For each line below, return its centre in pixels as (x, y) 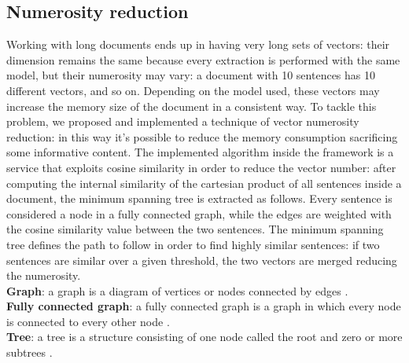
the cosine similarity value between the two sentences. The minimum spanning (195, 229)
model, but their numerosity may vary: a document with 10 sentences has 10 (191, 75)
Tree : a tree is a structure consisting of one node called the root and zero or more (204, 337)
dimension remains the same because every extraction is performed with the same (203, 59)
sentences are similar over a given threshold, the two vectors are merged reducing (202, 260)
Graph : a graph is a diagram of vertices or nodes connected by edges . (177, 290)
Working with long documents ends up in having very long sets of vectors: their (198, 44)
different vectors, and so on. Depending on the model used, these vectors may (193, 90)
